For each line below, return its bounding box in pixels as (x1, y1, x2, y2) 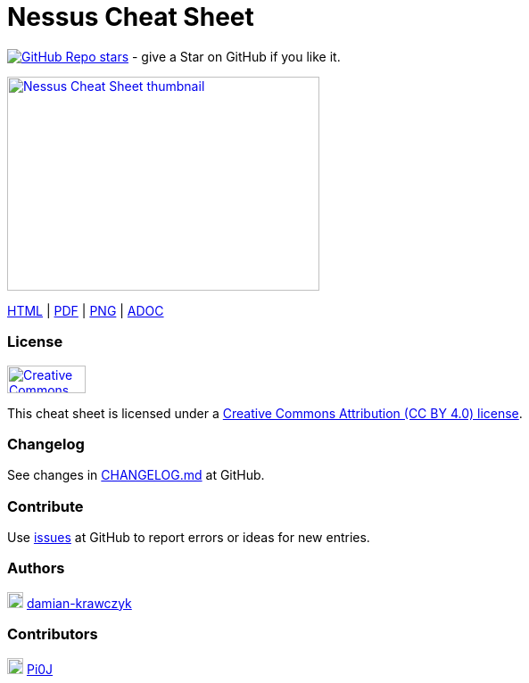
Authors (7, 559, 65, 578)
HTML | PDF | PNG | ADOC (7, 302, 164, 318)
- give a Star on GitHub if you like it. (131, 48, 341, 64)
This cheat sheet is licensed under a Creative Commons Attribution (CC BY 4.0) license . (7, 405, 523, 421)
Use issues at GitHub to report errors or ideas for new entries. (7, 530, 370, 545)
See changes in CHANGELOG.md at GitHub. (7, 467, 265, 483)
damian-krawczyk (26, 595, 132, 611)
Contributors (7, 625, 98, 644)
